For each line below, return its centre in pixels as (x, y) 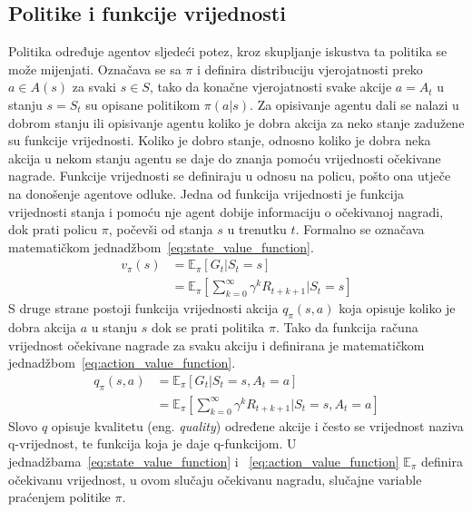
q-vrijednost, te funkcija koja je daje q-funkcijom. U (152, 443)
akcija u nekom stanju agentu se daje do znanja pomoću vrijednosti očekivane (225, 158)
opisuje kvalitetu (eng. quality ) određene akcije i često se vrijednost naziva (257, 425)
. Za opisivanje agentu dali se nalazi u (354, 104)
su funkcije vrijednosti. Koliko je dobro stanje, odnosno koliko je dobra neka (220, 140)
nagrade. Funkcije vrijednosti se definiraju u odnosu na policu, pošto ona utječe (230, 176)
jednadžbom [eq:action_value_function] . (122, 363)
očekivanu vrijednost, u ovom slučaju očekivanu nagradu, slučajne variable (215, 479)
